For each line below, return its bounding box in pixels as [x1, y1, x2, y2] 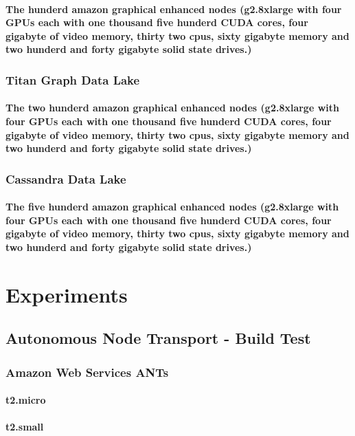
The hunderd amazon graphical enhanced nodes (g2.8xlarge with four [5, 1, 342, 16]
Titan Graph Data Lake [5, 71, 140, 88]
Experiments [5, 280, 128, 308]
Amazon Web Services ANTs [5, 363, 169, 380]
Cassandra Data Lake [5, 170, 126, 187]
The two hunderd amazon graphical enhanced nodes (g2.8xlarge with [5, 100, 339, 115]
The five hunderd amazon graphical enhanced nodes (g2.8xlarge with [5, 199, 339, 214]
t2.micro [5, 393, 46, 407]
